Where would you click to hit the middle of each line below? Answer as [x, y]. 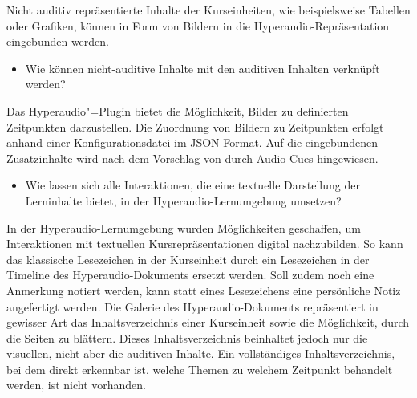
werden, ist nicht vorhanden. [77, 385]
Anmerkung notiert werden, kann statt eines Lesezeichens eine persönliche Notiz [204, 290]
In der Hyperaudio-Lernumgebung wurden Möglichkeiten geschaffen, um [184, 227]
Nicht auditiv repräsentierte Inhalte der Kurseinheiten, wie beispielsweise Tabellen [208, 10]
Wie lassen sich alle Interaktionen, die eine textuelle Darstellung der [192, 185]
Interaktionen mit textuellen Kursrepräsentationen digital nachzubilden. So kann [205, 244]
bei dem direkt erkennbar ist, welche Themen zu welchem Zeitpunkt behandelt [200, 369]
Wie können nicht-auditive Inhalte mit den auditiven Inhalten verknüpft [202, 68]
